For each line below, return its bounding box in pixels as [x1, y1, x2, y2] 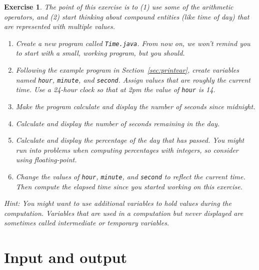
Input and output [4, 247, 127, 267]
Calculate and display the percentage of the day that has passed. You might [15, 135, 244, 145]
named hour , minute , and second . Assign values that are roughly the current [15, 74, 251, 85]
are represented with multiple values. [4, 21, 115, 32]
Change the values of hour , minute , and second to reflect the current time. [15, 171, 245, 181]
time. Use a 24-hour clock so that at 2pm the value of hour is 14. [15, 84, 215, 95]
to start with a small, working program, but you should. [15, 48, 185, 58]
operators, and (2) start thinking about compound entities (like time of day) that [4, 11, 249, 22]
